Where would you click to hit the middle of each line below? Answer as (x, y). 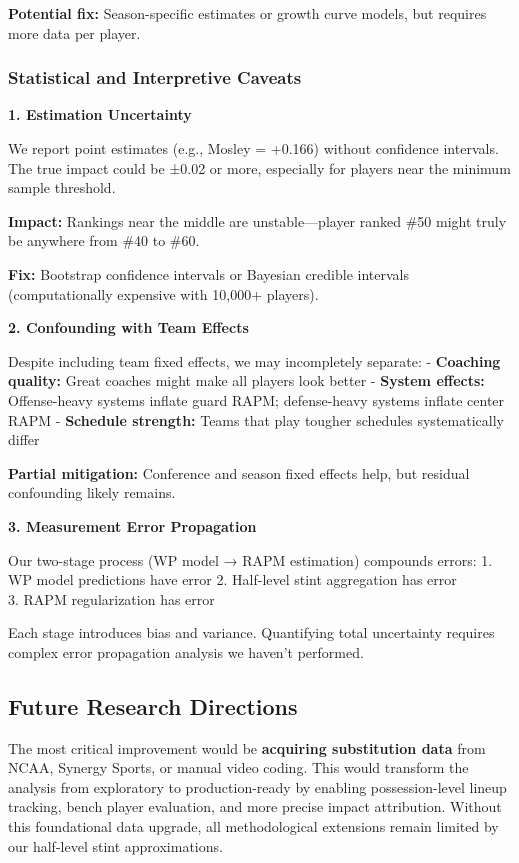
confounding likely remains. (92, 492)
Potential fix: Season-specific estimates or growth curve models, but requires (247, 13)
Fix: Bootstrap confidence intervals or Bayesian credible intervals (208, 273)
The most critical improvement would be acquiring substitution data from (247, 747)
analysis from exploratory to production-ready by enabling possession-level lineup (257, 786)
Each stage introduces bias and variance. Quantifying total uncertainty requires (251, 632)
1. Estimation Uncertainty (100, 114)
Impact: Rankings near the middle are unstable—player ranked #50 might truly (257, 220)
